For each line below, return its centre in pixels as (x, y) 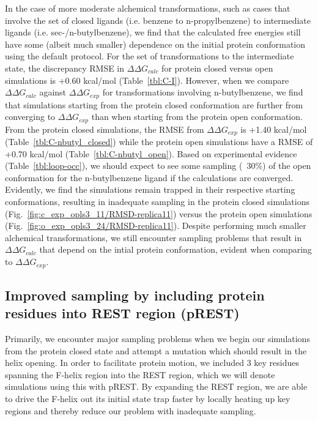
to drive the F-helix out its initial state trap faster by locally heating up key (148, 399)
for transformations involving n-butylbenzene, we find (203, 92)
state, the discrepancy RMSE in (65, 68)
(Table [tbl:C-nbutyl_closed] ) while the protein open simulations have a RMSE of (159, 142)
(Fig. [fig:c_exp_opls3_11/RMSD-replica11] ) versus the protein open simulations (159, 213)
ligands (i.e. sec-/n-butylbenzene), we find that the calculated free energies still (153, 32)
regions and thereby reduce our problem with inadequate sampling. (131, 410)
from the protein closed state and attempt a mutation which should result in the (156, 350)
